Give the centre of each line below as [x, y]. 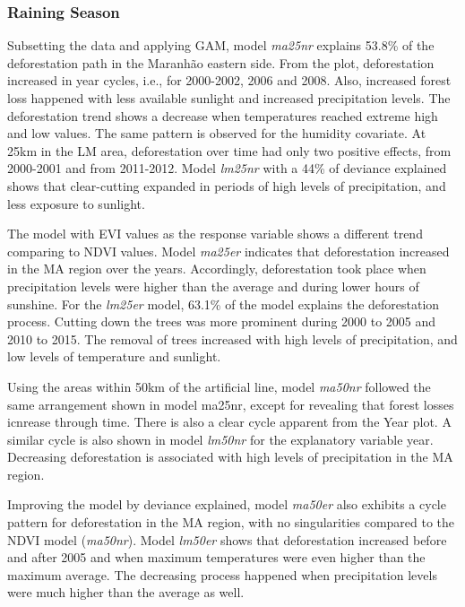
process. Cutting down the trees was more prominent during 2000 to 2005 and [222, 321]
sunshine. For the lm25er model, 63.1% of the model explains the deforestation [224, 303]
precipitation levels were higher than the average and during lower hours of [213, 286]
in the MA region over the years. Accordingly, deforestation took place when [217, 269]
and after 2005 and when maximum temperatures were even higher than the [216, 557]
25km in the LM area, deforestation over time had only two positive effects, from [229, 150]
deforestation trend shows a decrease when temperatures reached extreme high [223, 115]
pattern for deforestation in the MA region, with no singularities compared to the [231, 522]
